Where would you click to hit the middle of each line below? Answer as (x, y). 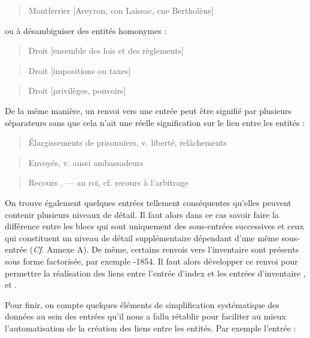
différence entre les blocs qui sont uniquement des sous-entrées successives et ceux (154, 226)
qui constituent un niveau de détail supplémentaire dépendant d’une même (142, 237)
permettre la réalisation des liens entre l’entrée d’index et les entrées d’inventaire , (155, 273)
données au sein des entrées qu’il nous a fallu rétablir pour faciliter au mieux (145, 316)
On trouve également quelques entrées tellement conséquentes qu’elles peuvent (148, 202)
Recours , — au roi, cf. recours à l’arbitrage (108, 182)
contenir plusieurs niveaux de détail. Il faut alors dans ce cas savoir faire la (142, 214)
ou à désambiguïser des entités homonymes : (86, 30)
